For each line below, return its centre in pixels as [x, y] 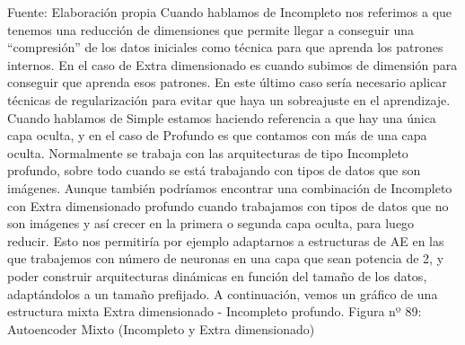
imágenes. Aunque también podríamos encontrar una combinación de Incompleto [230, 187]
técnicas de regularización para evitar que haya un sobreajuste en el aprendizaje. [229, 99]
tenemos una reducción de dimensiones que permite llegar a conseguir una [211, 29]
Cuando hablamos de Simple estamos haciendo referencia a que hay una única [222, 117]
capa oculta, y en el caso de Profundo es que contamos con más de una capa [217, 135]
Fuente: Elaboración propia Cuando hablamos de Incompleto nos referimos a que [230, 12]
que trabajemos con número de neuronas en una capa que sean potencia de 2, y [226, 258]
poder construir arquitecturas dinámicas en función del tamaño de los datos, [217, 275]
